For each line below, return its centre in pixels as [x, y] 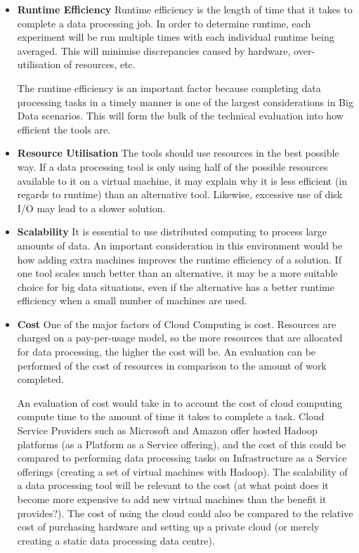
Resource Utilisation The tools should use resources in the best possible [178, 153]
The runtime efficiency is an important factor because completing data [169, 87]
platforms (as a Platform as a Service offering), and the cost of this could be [182, 444]
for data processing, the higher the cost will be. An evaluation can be [167, 352]
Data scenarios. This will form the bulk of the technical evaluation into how [180, 116]
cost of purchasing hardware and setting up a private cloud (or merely [168, 527]
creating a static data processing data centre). [116, 540]
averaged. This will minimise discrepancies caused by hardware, [154, 50]
